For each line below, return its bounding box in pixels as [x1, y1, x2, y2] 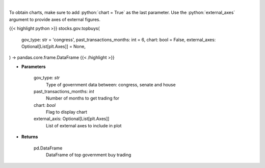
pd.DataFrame [33, 145, 63, 151]
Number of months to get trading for [46, 96, 120, 101]
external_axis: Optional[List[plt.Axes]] [33, 116, 110, 122]
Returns [21, 134, 38, 140]
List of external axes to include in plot [46, 122, 122, 128]
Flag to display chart [46, 109, 87, 115]
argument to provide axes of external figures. [9, 16, 101, 22]
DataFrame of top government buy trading [46, 152, 132, 158]
